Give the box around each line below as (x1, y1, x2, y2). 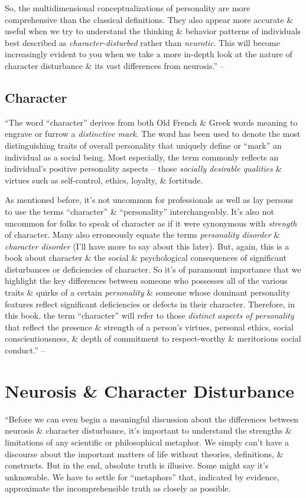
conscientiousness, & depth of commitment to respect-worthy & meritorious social (5, 332, 301, 345)
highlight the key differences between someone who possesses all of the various (5, 274, 288, 287)
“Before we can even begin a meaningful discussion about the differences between (5, 412, 299, 425)
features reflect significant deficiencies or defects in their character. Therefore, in (5, 297, 295, 310)
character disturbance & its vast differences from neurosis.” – (5, 59, 224, 71)
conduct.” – (5, 344, 45, 356)
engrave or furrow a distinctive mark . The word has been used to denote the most (5, 127, 301, 140)
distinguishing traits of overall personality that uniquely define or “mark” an (5, 139, 282, 151)
